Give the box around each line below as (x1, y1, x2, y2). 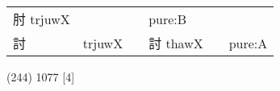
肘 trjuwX (13, 10, 70, 28)
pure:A (228, 33, 268, 52)
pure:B (148, 9, 187, 28)
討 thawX (148, 34, 203, 52)
